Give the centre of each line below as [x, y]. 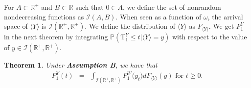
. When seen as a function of [159, 16]
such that [90, 7]
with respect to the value [209, 37]
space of [16, 26]
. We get [221, 26]
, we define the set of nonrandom [172, 7]
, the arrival [225, 16]
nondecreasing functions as [44, 16]
